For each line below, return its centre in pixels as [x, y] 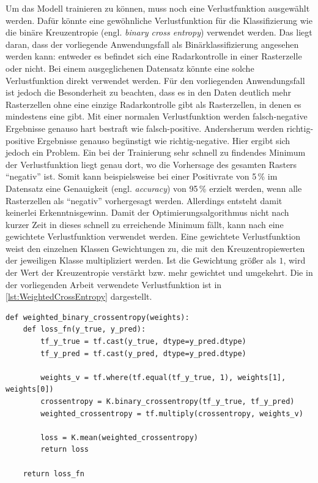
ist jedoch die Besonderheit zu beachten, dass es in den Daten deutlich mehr [149, 92]
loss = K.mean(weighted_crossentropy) [119, 437]
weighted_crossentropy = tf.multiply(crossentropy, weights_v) [172, 413]
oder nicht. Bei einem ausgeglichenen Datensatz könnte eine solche [130, 68]
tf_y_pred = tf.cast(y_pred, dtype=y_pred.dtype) [143, 353]
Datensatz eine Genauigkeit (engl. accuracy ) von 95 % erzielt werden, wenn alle [154, 188]
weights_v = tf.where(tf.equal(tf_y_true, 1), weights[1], [163, 377]
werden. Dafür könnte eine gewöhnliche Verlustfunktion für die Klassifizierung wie [159, 20]
